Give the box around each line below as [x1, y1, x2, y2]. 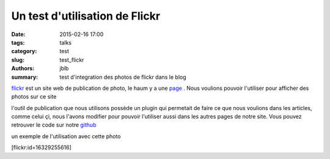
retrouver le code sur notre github [11, 121, 97, 128]
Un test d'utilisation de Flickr [11, 9, 161, 23]
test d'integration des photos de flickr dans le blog [59, 73, 186, 81]
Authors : [11, 65, 35, 72]
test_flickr [59, 56, 84, 64]
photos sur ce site [11, 93, 57, 100]
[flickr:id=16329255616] [11, 144, 71, 151]
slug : [11, 56, 24, 64]
